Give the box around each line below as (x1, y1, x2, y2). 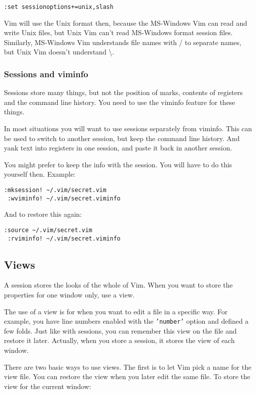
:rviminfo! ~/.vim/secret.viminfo (7, 235, 121, 242)
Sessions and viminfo (4, 67, 88, 80)
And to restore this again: (4, 209, 82, 219)
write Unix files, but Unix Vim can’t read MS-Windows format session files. (4, 27, 233, 38)
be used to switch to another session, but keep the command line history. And (4, 133, 240, 143)
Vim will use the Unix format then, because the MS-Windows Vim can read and (4, 17, 248, 28)
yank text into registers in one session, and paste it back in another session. (4, 143, 232, 153)
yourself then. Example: (4, 169, 75, 179)
